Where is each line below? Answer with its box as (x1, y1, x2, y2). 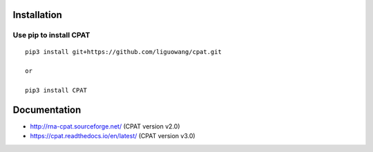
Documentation (12, 104, 82, 115)
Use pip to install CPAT (12, 30, 90, 40)
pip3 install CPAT (25, 86, 88, 95)
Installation (12, 9, 62, 21)
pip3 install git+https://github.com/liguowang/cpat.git (25, 48, 222, 55)
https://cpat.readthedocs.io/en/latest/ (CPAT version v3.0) (30, 132, 196, 140)
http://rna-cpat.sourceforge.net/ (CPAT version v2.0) (30, 122, 180, 131)
